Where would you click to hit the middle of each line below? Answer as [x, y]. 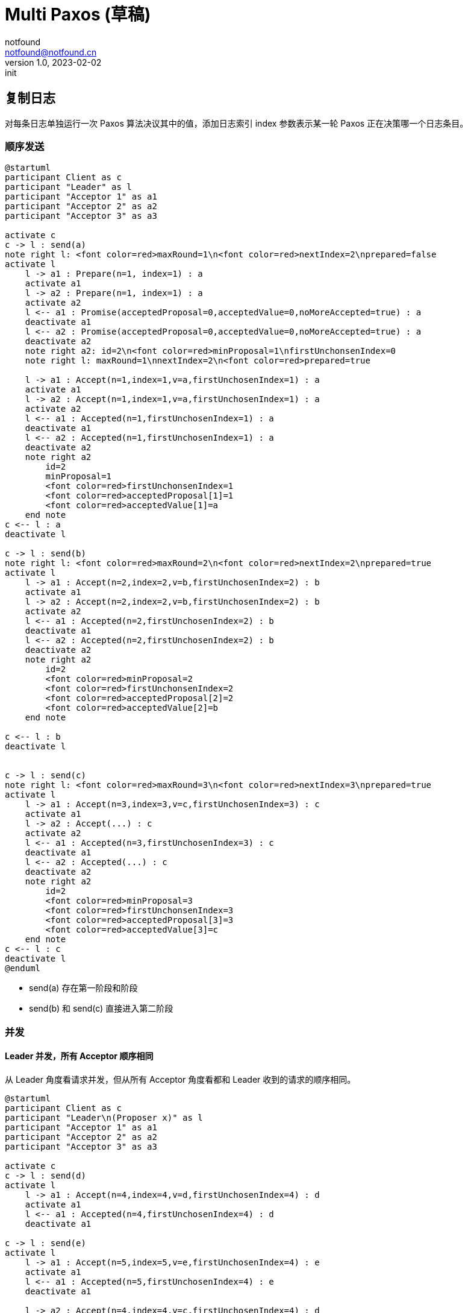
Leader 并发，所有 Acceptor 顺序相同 [79, 1056]
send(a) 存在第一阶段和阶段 [83, 988]
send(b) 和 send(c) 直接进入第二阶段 [101, 1009]
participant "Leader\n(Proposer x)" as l [104, 1117]
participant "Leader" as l [68, 187]
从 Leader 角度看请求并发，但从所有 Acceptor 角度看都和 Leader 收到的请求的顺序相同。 [180, 1079]
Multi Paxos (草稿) [78, 14]
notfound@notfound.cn [51, 52]
